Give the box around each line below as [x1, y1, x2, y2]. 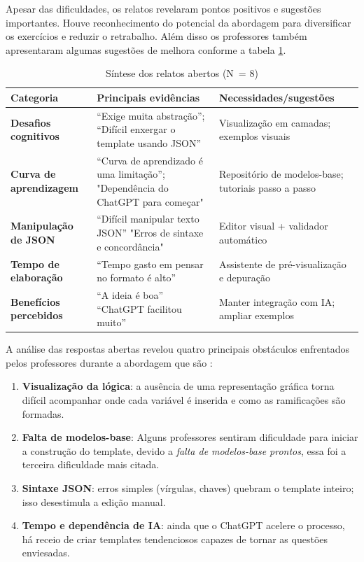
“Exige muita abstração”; [97, 108, 205, 122]
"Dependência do [97, 181, 169, 195]
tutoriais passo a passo [218, 181, 316, 195]
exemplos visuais [218, 129, 290, 143]
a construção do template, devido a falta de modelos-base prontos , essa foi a [22, 443, 346, 458]
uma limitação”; [97, 167, 165, 181]
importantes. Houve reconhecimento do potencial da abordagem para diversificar [6, 15, 351, 29]
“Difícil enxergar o [97, 122, 176, 136]
